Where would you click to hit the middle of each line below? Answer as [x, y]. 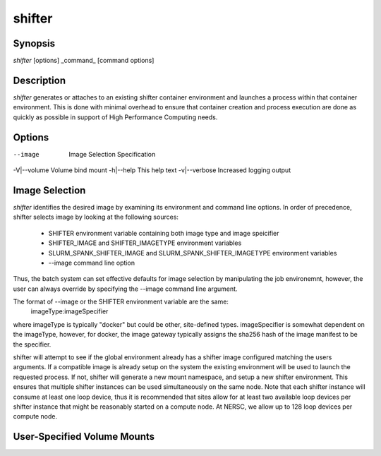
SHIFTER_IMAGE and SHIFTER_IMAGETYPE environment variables [145, 243]
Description [40, 80]
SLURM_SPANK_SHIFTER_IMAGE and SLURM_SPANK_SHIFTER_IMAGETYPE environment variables [193, 253]
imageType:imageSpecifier [69, 311]
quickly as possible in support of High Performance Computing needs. [115, 117]
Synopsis [34, 43]
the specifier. [32, 344]
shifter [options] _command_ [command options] [84, 61]
